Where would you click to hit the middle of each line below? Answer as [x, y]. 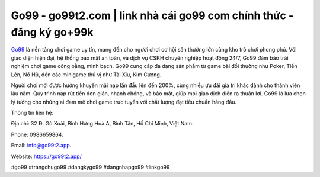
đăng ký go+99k [52, 32]
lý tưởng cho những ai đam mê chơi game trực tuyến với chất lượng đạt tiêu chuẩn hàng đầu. [124, 102]
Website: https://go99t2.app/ [47, 156]
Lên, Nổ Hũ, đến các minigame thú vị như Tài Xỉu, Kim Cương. [86, 75]
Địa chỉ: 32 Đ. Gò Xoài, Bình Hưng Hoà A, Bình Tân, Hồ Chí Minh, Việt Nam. [102, 124]
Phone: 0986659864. [37, 134]
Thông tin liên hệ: [32, 113]
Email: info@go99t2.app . [41, 146]
